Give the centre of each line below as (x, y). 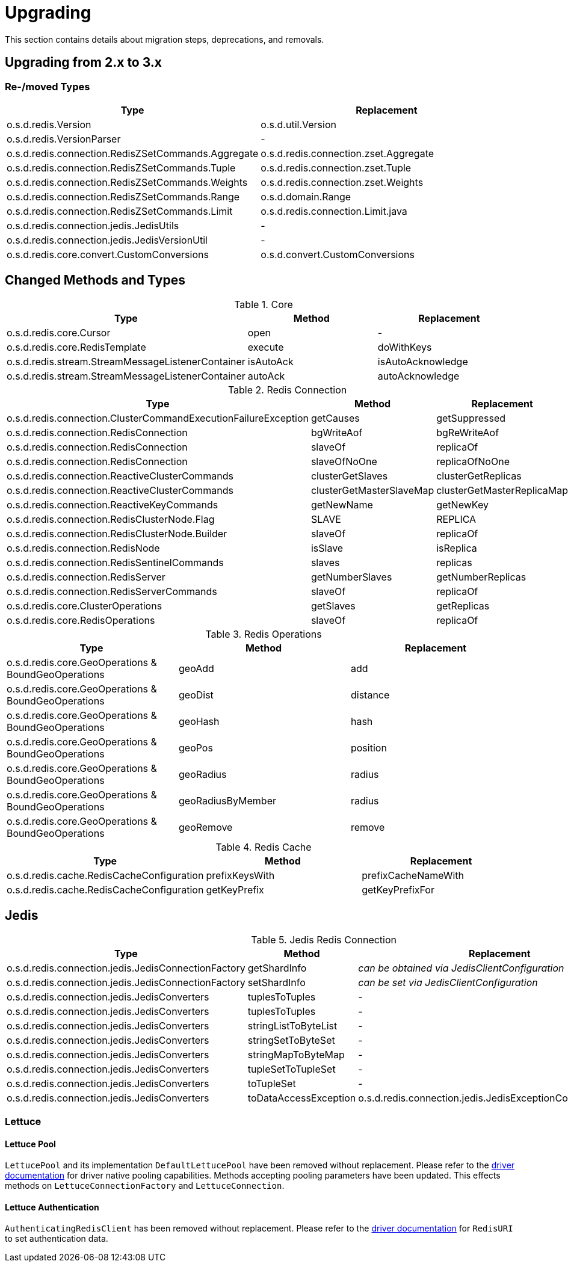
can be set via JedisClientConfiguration (448, 982)
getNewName (342, 504)
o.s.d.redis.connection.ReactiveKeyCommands (113, 504)
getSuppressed (471, 418)
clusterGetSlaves (349, 476)
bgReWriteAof (468, 432)
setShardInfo (276, 982)
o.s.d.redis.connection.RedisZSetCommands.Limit (120, 211)
